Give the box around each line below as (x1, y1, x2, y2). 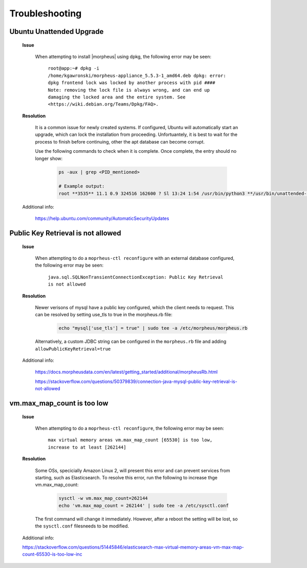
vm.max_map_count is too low (9, 399, 108, 408)
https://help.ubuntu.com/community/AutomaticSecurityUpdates (35, 215, 169, 221)
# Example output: (58, 184, 105, 189)
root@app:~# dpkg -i (48, 66, 100, 71)
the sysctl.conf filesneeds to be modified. (35, 523, 129, 529)
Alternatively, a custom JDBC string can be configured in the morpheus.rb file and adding (35, 338, 227, 344)
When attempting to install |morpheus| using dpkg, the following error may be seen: (35, 53, 212, 59)
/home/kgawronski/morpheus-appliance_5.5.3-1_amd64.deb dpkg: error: (48, 72, 226, 78)
